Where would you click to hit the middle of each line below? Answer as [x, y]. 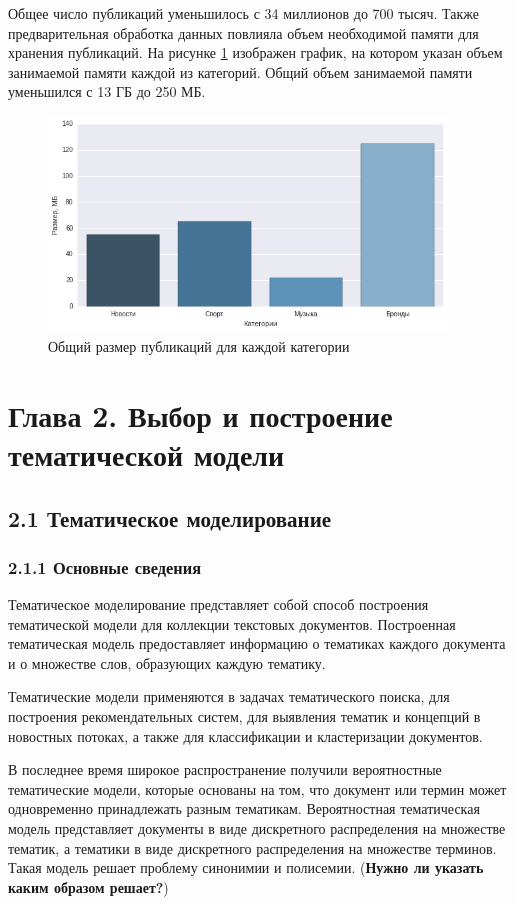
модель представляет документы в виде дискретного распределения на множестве [257, 828]
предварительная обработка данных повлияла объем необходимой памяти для [243, 32]
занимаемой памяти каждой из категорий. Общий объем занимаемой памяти [240, 71]
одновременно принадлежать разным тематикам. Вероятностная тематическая [244, 808]
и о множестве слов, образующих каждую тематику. [167, 662]
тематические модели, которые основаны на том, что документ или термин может [257, 788]
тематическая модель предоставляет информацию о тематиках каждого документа [257, 643]
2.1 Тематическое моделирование [170, 517]
